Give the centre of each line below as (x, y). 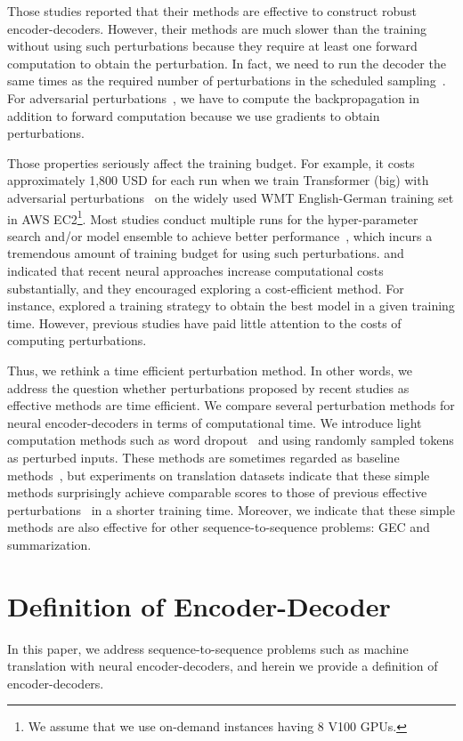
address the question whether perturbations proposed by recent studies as (208, 387)
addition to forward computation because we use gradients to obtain (194, 115)
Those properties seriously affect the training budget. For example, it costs (211, 162)
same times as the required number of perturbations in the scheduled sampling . (227, 81)
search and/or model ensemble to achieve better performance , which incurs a (220, 235)
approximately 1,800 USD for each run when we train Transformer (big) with (218, 180)
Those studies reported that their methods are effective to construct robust (212, 11)
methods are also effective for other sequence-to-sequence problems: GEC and (219, 527)
